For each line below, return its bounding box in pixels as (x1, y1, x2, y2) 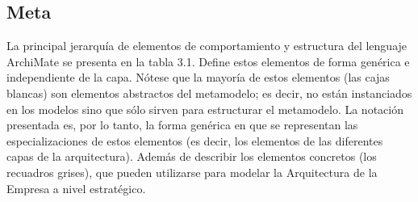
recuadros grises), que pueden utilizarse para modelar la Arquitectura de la (6, 163, 378, 180)
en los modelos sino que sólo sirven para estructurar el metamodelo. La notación (6, 100, 403, 117)
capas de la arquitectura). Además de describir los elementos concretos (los (6, 148, 377, 165)
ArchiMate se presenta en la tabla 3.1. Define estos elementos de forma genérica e (6, 53, 410, 69)
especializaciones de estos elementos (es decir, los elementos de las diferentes (6, 132, 383, 149)
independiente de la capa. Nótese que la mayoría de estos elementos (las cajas (6, 69, 390, 86)
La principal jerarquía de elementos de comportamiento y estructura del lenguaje (6, 37, 408, 54)
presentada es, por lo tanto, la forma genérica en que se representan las (6, 116, 358, 133)
